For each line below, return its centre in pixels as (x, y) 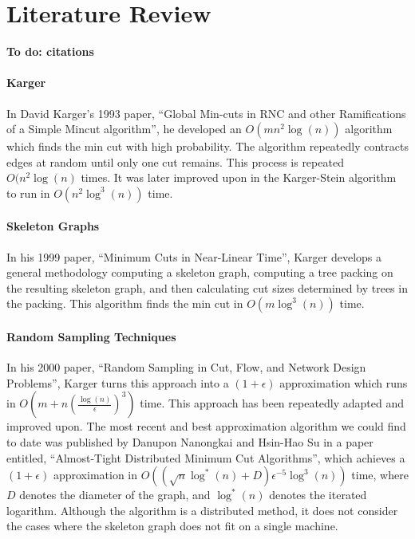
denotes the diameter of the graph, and (115, 495)
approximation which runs (344, 382)
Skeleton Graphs (53, 226)
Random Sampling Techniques (91, 337)
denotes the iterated (318, 495)
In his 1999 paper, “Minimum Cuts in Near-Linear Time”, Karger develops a (194, 256)
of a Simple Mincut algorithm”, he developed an (124, 129)
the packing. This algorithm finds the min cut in (125, 303)
